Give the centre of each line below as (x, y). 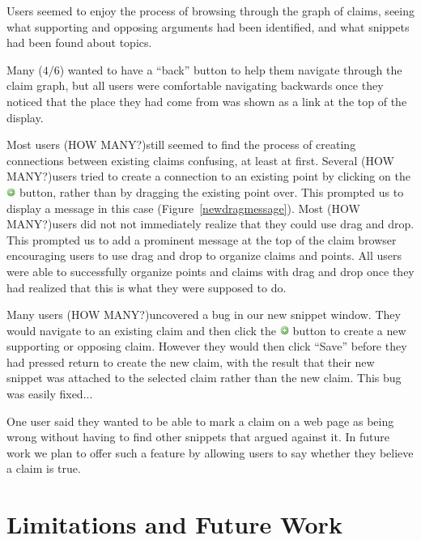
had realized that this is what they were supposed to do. (147, 287)
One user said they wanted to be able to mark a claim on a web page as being (200, 421)
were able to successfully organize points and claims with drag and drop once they (210, 271)
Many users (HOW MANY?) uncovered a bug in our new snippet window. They (204, 315)
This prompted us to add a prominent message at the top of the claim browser (202, 239)
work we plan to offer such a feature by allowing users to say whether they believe (210, 452)
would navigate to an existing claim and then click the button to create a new (206, 330)
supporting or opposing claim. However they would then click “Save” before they (207, 346)
